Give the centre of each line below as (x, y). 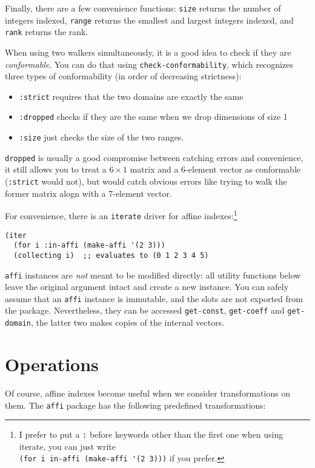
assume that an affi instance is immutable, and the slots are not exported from (154, 298)
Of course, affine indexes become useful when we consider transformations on (148, 393)
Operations (52, 364)
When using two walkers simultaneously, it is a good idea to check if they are (148, 52)
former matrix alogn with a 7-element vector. (88, 193)
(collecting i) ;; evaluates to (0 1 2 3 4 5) (111, 255)
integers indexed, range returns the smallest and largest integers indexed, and (149, 20)
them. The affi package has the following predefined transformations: (135, 405)
